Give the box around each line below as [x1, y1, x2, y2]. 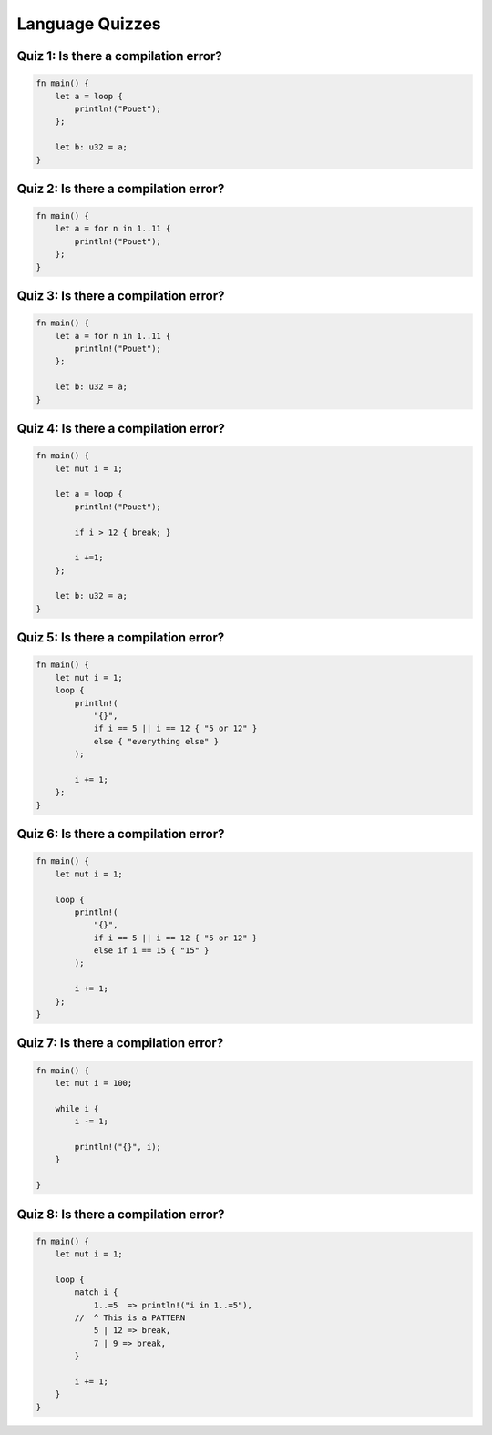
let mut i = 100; [55, 1078, 133, 1089]
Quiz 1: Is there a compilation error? [16, 48, 222, 64]
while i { [55, 1103, 99, 1113]
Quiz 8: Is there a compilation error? [16, 1206, 225, 1222]
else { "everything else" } [93, 736, 219, 746]
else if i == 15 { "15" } [93, 946, 210, 956]
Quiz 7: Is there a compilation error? [16, 1035, 224, 1051]
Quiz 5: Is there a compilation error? [16, 630, 225, 646]
